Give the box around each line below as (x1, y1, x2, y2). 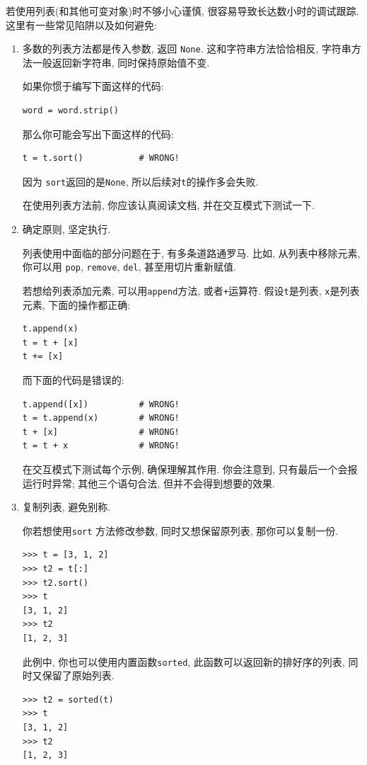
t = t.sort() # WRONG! (22, 153, 180, 164)
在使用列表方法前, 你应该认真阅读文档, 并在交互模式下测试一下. (22, 198, 315, 212)
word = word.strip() (22, 106, 119, 116)
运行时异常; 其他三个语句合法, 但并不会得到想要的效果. (22, 475, 275, 490)
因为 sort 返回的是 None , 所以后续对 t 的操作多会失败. (22, 174, 259, 188)
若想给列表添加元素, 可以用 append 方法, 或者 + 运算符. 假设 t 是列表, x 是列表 (22, 283, 360, 297)
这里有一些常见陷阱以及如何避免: (6, 17, 157, 32)
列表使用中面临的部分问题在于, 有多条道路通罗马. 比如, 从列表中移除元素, (22, 245, 361, 260)
